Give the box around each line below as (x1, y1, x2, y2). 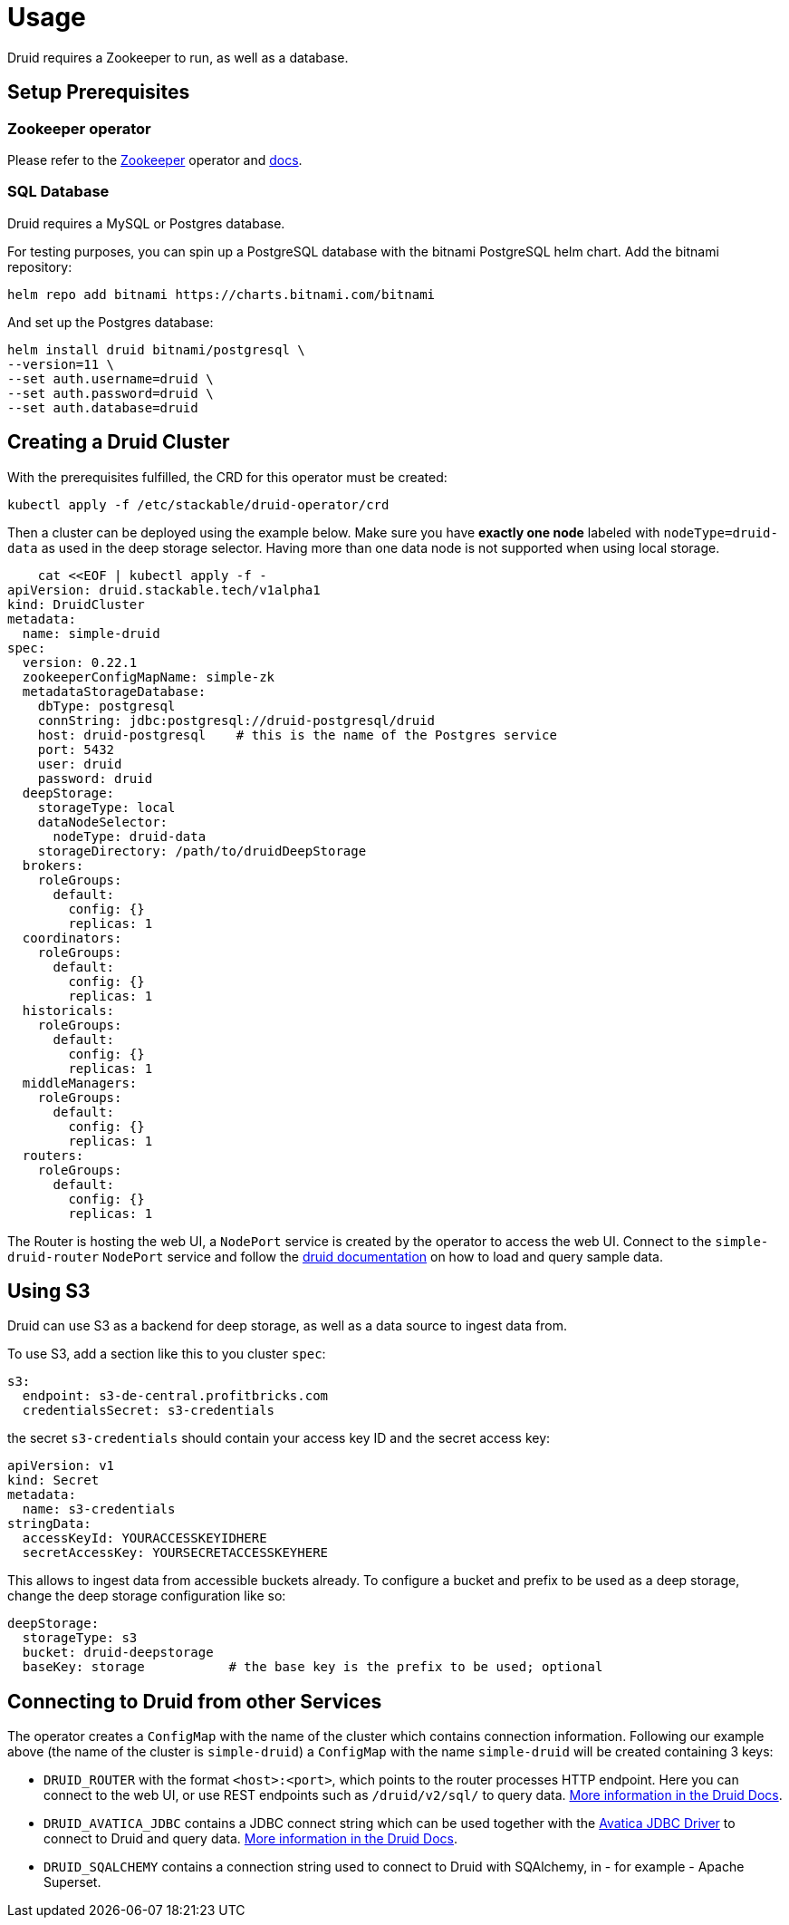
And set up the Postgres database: (7, 314, 214, 330)
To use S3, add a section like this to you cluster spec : (7, 1346, 326, 1362)
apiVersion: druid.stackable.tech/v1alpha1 (7, 582, 321, 597)
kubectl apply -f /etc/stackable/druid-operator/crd (7, 497, 390, 512)
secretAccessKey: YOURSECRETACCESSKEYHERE (22, 1545, 329, 1561)
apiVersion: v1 (7, 1458, 115, 1474)
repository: (7, 258, 72, 275)
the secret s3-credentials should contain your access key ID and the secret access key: (7, 1430, 551, 1446)
